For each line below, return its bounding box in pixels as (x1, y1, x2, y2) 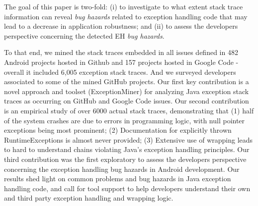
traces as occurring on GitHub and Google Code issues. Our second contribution (4, 96, 249, 106)
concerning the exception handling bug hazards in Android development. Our (4, 163, 240, 174)
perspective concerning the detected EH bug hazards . (4, 30, 165, 41)
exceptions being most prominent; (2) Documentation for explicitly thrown (4, 125, 232, 135)
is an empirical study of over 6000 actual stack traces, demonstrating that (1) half (4, 105, 254, 115)
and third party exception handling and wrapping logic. (4, 193, 173, 203)
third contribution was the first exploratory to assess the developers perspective (4, 154, 247, 164)
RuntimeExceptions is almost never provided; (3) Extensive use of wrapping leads (4, 134, 253, 145)
